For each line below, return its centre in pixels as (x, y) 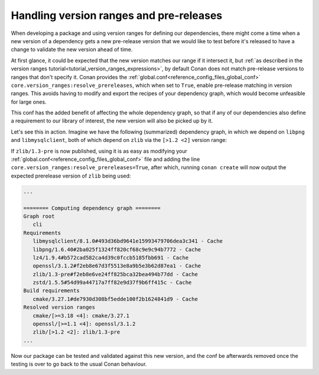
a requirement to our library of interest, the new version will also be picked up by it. (112, 121)
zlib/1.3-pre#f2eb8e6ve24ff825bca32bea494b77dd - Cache (115, 274)
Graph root (39, 216)
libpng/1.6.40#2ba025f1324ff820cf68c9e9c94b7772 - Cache (117, 249)
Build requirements (51, 291)
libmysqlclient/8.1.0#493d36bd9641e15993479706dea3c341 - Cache (128, 241)
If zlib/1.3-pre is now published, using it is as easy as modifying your (99, 151)
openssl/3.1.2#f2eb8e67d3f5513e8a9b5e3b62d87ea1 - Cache (117, 266)
